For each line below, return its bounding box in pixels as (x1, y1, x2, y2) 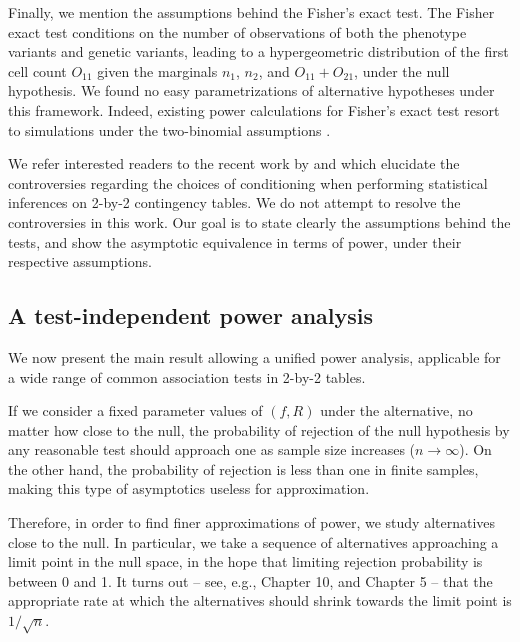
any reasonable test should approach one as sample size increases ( (8, 439, 416, 460)
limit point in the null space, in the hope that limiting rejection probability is (8, 551, 483, 572)
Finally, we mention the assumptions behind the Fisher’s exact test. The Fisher (8, 2, 495, 22)
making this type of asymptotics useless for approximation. (8, 478, 370, 499)
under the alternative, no (320, 400, 473, 421)
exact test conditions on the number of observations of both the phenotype (8, 21, 467, 42)
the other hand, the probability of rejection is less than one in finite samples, (8, 458, 479, 479)
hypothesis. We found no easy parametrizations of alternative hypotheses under (8, 80, 495, 101)
